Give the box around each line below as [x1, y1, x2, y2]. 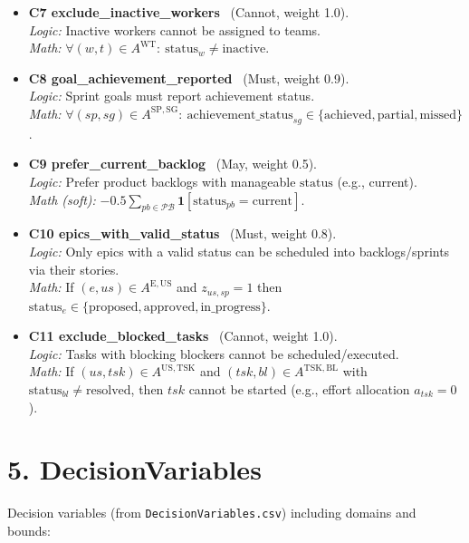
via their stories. [28, 259, 120, 278]
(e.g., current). [337, 171, 417, 190]
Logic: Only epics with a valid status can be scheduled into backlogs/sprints [28, 241, 450, 260]
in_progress [200, 300, 261, 314]
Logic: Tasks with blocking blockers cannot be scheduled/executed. [28, 344, 399, 363]
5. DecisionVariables [7, 451, 262, 488]
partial [377, 108, 415, 121]
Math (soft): [28, 189, 96, 208]
